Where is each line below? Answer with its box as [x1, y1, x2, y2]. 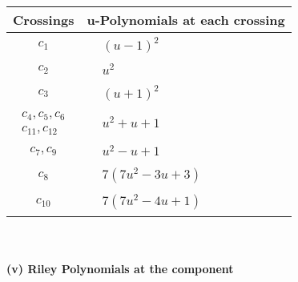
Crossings [13, 10, 74, 29]
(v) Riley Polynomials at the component [6, 260, 234, 276]
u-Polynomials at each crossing [87, 10, 285, 29]
